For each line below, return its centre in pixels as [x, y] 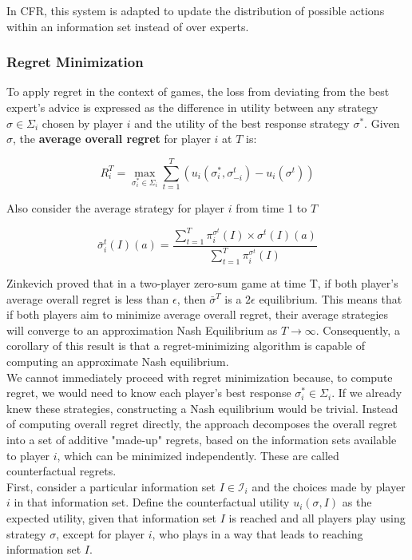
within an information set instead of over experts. [128, 26]
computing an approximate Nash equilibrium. [118, 361]
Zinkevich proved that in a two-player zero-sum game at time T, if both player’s [202, 283]
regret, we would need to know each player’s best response [149, 393]
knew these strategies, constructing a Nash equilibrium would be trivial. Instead [202, 408]
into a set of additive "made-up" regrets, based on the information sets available [202, 440]
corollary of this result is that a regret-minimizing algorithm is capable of [186, 346]
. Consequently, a [358, 330]
